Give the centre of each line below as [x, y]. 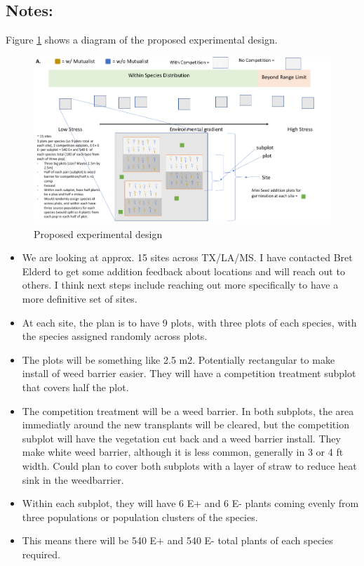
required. [41, 554]
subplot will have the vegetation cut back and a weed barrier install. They [181, 438]
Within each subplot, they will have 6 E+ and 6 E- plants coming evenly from [190, 503]
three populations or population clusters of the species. [140, 516]
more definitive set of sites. [80, 299]
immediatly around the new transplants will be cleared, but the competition [186, 424]
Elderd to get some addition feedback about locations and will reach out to [183, 271]
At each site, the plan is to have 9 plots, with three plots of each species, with [189, 322]
